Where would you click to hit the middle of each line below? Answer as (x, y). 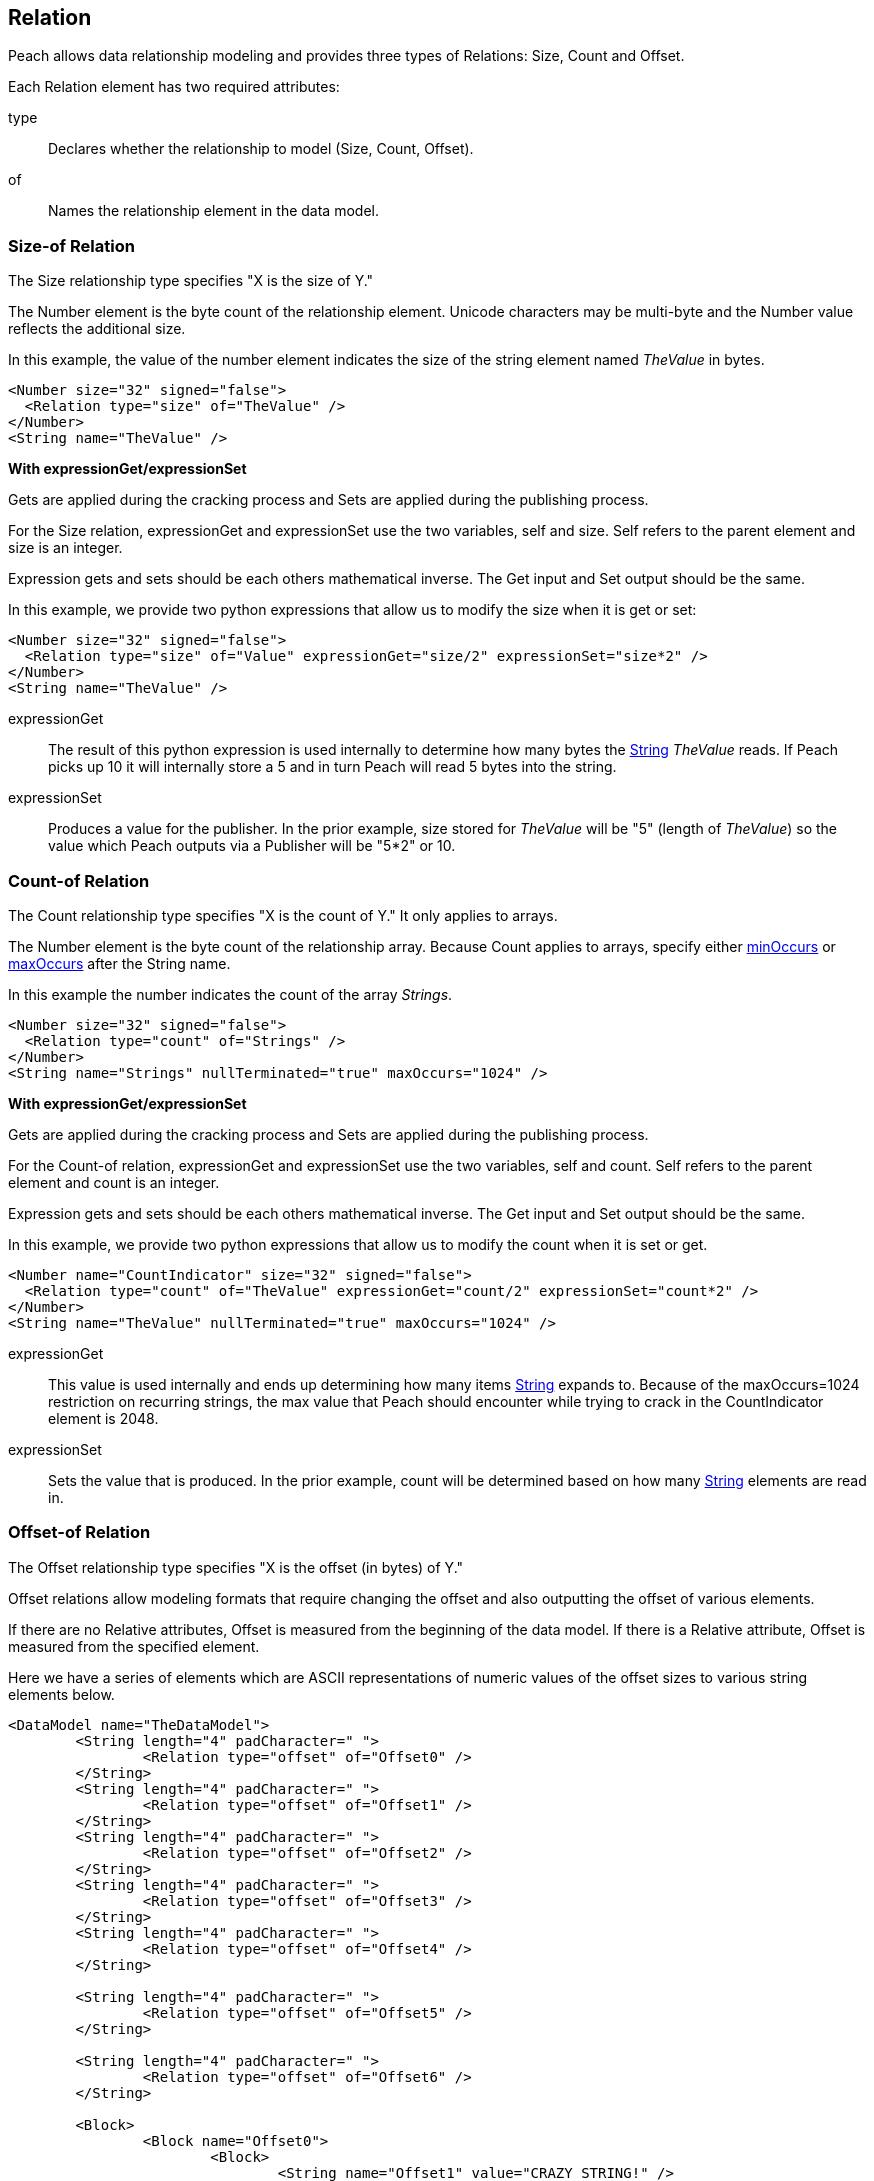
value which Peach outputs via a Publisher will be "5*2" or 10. (252, 846)
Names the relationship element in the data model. (213, 211)
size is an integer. (65, 548)
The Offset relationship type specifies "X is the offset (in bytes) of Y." (236, 1567)
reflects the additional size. (97, 329)
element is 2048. (103, 1418)
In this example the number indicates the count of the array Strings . (230, 994)
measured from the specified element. (134, 1646)
